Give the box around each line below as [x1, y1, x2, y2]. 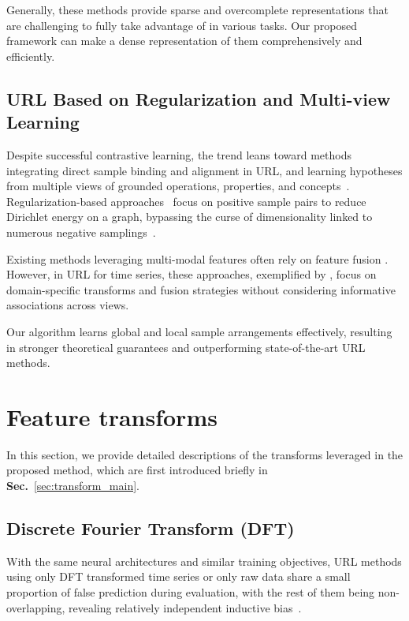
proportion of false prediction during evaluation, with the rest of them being [6, 583, 375, 600]
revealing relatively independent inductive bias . [69, 599, 302, 615]
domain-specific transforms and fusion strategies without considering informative [6, 281, 396, 297]
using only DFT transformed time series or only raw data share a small [6, 568, 351, 585]
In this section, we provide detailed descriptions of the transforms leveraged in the [6, 446, 403, 462]
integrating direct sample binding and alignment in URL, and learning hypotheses [6, 162, 403, 178]
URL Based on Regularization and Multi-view [6, 86, 391, 110]
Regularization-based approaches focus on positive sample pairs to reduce [6, 193, 366, 209]
